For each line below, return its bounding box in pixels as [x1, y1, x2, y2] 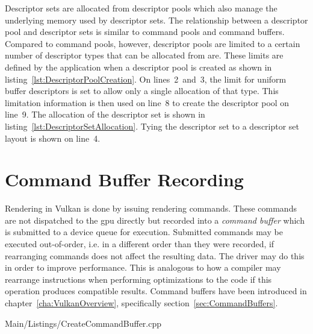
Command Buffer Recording [5, 167, 244, 192]
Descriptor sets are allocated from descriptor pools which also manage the [5, 2, 277, 14]
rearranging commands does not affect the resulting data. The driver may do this [5, 249, 305, 262]
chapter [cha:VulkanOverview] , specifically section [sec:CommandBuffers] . [5, 297, 278, 309]
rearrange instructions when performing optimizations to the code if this [5, 273, 272, 285]
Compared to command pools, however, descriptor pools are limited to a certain [5, 37, 300, 49]
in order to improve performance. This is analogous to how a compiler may [5, 261, 281, 274]
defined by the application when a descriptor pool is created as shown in [5, 60, 272, 73]
